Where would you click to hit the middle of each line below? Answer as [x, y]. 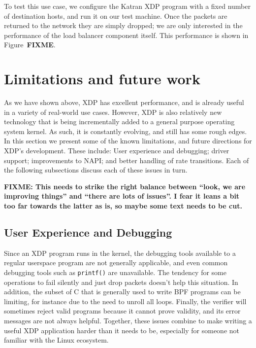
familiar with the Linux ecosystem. [56, 340]
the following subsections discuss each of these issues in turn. [96, 170]
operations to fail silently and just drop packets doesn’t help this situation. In [121, 282]
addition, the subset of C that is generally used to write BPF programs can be [122, 292]
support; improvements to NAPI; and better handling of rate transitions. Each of [127, 160]
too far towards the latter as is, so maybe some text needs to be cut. [123, 206]
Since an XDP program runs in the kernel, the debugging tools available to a [120, 253]
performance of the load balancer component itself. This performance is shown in [126, 35]
